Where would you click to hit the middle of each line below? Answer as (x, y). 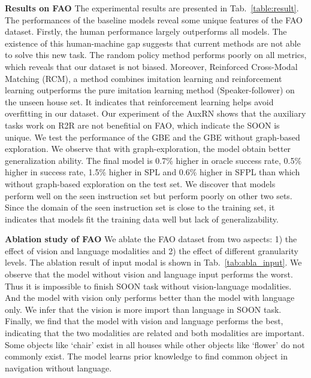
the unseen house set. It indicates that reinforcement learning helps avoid (139, 101)
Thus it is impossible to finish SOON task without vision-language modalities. (148, 286)
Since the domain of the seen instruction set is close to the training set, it (140, 207)
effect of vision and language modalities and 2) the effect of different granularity (152, 250)
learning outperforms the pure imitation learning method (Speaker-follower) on (150, 90)
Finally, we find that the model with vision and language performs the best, (144, 321)
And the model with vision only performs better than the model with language (150, 298)
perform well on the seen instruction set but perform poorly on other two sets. (149, 195)
